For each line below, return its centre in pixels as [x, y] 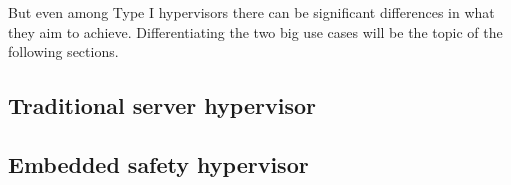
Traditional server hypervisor [162, 105]
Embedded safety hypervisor [158, 163]
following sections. [63, 51]
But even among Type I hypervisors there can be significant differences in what [251, 12]
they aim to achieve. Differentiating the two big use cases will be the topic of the [255, 31]
